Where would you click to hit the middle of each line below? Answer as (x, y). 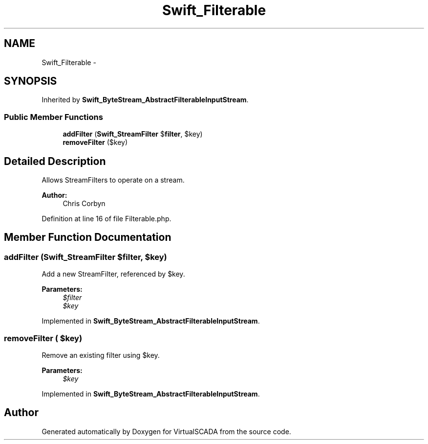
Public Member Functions (53, 117)
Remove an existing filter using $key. (101, 355)
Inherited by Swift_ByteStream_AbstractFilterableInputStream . (145, 100)
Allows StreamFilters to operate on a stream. (113, 180)
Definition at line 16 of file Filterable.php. (107, 219)
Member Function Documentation (88, 237)
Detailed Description (55, 161)
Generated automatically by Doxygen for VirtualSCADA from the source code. (166, 431)
